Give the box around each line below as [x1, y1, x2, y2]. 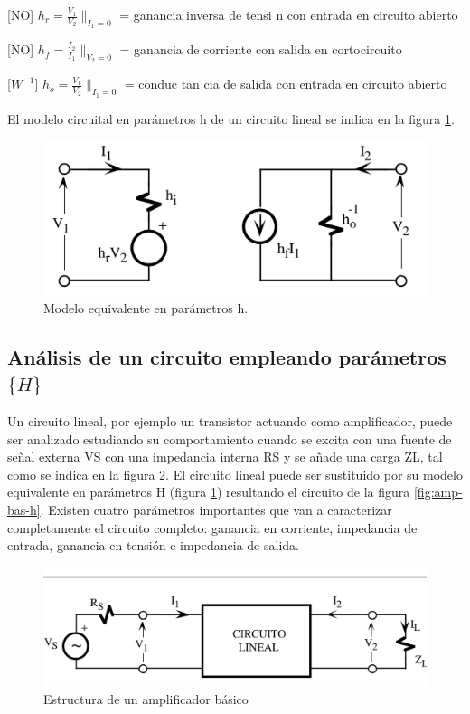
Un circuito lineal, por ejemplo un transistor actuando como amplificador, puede [7, 411, 453, 430]
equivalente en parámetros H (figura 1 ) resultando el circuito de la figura [7, 482, 410, 501]
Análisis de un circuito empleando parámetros [7, 342, 446, 370]
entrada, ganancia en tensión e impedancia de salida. [7, 536, 299, 555]
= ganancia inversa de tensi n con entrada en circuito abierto [119, 5, 458, 24]
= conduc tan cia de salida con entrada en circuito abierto [124, 74, 447, 93]
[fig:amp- [413, 482, 463, 501]
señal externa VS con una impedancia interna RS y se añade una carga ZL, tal [7, 447, 443, 466]
